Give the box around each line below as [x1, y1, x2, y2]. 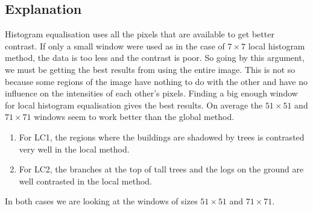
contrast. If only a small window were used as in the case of [5, 39, 225, 52]
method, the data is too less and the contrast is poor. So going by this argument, [5, 51, 305, 64]
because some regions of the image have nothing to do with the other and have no [5, 75, 308, 87]
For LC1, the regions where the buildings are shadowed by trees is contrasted [19, 130, 305, 143]
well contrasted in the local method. [19, 174, 153, 187]
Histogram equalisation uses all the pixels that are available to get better [5, 28, 274, 40]
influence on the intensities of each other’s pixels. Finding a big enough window [5, 87, 298, 99]
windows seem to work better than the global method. [34, 110, 235, 123]
